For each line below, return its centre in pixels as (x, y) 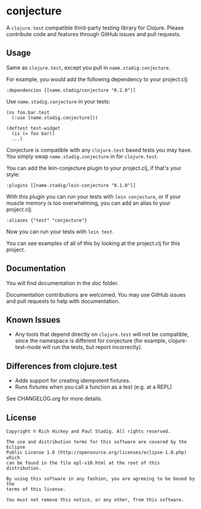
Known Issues (33, 320)
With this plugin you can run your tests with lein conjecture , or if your (94, 196)
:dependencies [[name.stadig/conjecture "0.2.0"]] (71, 90)
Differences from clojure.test (62, 366)
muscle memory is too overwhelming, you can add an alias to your (88, 203)
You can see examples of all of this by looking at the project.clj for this (93, 243)
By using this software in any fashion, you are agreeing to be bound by (101, 479)
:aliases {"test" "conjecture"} (47, 220)
